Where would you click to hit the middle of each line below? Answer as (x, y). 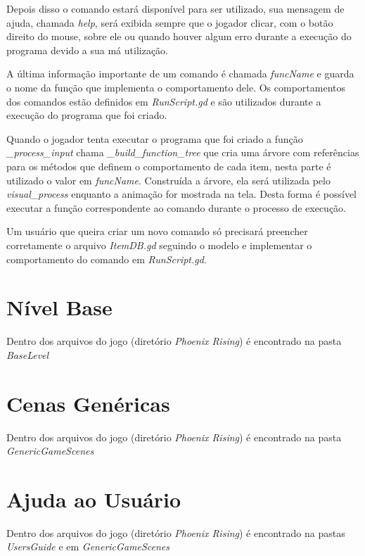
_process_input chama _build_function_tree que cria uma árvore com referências (183, 152)
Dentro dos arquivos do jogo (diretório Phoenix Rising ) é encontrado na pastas (176, 532)
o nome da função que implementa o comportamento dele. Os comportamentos (176, 87)
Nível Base (59, 307)
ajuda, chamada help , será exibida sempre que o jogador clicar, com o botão (170, 22)
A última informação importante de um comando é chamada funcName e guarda (180, 74)
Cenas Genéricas (88, 403)
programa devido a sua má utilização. (87, 50)
